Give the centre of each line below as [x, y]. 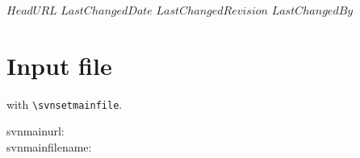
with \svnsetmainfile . [65, 104]
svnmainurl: [36, 131]
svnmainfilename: [49, 146]
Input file [59, 65]
